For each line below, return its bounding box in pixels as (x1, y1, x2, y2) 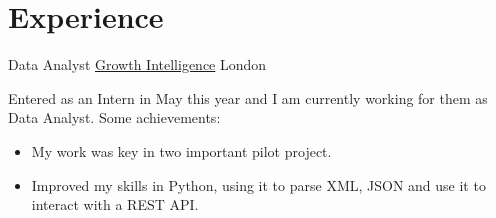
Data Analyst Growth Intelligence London (8, 54, 267, 75)
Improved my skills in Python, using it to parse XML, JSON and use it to (31, 174, 486, 195)
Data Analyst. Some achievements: (8, 107, 221, 128)
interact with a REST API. (31, 194, 199, 215)
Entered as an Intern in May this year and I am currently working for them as (8, 87, 488, 108)
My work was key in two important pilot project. (31, 140, 332, 161)
